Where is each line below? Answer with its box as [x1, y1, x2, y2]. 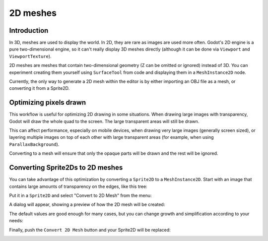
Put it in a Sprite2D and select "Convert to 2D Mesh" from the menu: [9, 192, 152, 198]
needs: [9, 218, 23, 224]
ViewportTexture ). [9, 53, 52, 59]
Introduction [9, 26, 49, 35]
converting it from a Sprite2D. [9, 85, 70, 91]
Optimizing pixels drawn [9, 98, 86, 107]
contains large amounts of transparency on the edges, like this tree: [9, 183, 147, 189]
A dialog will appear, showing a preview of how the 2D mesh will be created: [9, 201, 165, 208]
